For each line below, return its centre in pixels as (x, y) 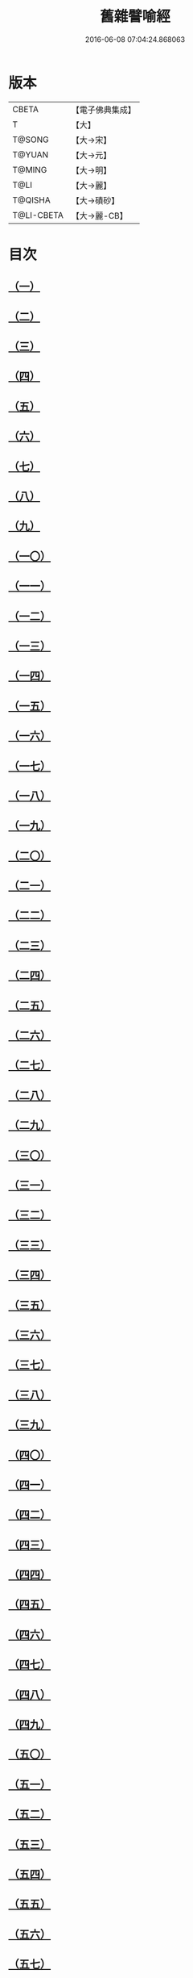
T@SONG (31, 140)
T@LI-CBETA (38, 215)
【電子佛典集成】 (104, 110)
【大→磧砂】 (95, 200)
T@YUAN (31, 154)
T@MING (30, 169)
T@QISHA (31, 200)
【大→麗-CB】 (100, 215)
